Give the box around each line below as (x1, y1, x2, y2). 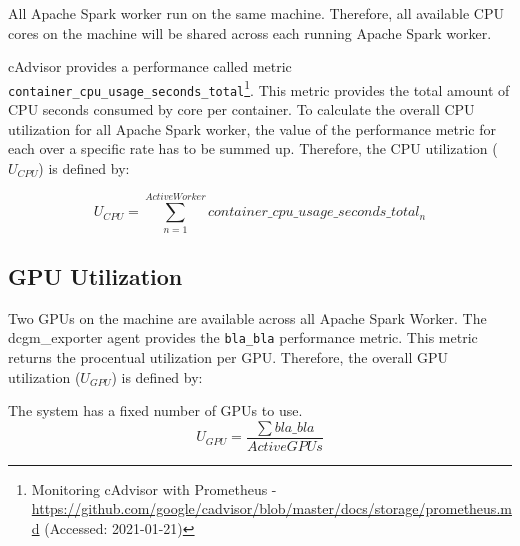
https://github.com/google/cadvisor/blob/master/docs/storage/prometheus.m (31, 498, 512, 519)
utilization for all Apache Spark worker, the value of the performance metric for (8, 118, 496, 139)
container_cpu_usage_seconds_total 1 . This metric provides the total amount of (8, 76, 510, 100)
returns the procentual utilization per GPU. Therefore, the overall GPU (8, 347, 449, 368)
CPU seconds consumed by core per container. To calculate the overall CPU (8, 99, 475, 120)
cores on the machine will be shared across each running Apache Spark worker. (8, 22, 492, 43)
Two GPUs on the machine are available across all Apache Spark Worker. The (8, 307, 487, 328)
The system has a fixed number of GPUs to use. (8, 400, 303, 421)
